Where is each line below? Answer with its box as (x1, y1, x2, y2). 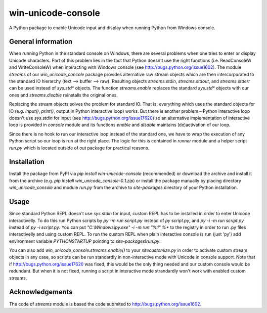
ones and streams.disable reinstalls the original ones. (9, 92, 118, 98)
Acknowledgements (9, 288, 73, 296)
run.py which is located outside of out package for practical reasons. (9, 145, 150, 151)
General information (9, 38, 73, 46)
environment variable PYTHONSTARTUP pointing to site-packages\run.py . (9, 238, 161, 244)
